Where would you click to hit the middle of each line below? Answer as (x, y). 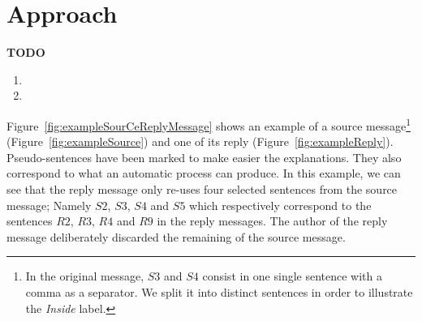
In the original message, (85, 276)
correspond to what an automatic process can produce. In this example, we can (204, 173)
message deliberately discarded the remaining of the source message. (176, 236)
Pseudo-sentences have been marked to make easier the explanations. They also (204, 157)
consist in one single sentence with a (293, 276)
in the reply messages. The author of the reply (272, 221)
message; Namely (49, 205)
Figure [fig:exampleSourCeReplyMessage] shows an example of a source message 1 (209, 124)
